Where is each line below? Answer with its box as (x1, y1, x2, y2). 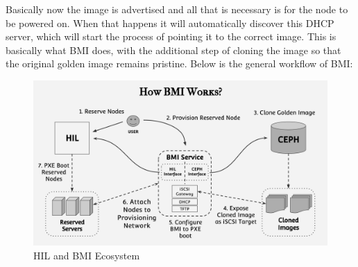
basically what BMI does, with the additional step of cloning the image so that (6, 42, 341, 57)
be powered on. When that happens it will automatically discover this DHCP (6, 15, 334, 30)
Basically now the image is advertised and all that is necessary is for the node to (6, 2, 348, 16)
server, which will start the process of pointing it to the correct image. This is (6, 29, 336, 44)
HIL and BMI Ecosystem (33, 248, 140, 263)
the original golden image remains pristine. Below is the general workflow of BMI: (6, 56, 353, 71)
